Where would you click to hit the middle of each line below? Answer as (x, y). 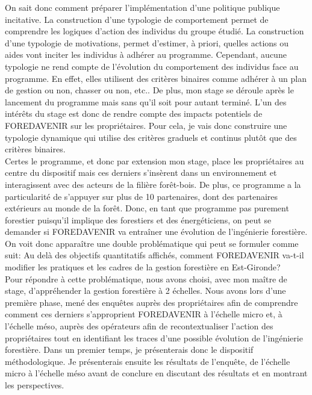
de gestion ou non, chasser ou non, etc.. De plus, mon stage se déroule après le (149, 90)
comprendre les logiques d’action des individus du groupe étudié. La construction (154, 31)
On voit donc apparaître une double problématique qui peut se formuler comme (152, 243)
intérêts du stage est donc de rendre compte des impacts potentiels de (134, 114)
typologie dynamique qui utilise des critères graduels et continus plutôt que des (151, 137)
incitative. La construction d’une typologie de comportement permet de (137, 19)
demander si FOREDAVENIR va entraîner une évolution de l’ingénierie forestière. (156, 232)
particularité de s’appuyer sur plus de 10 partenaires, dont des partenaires (142, 196)
